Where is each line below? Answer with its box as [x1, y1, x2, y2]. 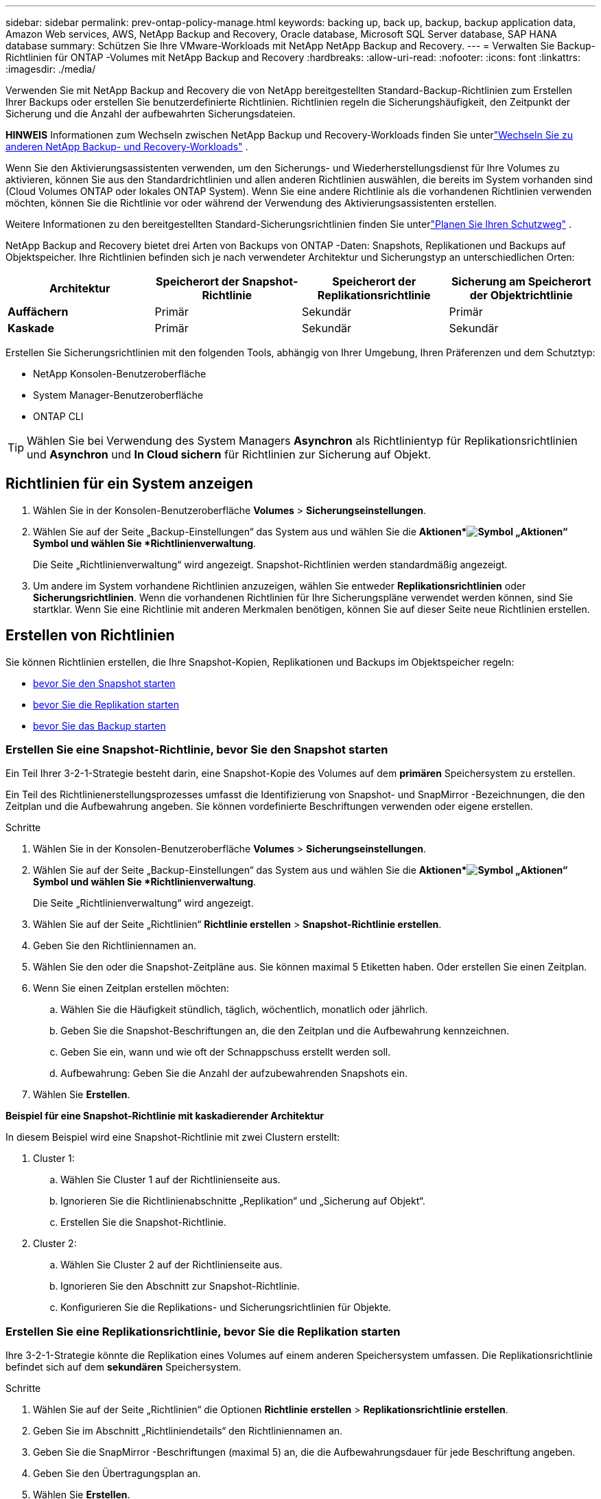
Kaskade [8, 321, 54, 335]
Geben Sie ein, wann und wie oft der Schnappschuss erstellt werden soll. [60, 1046, 391, 1058]
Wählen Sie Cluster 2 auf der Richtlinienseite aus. [60, 1259, 283, 1271]
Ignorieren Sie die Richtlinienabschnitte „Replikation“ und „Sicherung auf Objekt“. [60, 1195, 425, 1207]
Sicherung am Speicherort [451, 275, 591, 288]
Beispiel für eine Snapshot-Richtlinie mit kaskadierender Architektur [5, 1110, 324, 1122]
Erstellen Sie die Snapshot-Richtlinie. [60, 1216, 226, 1229]
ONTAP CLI [33, 410, 84, 422]
